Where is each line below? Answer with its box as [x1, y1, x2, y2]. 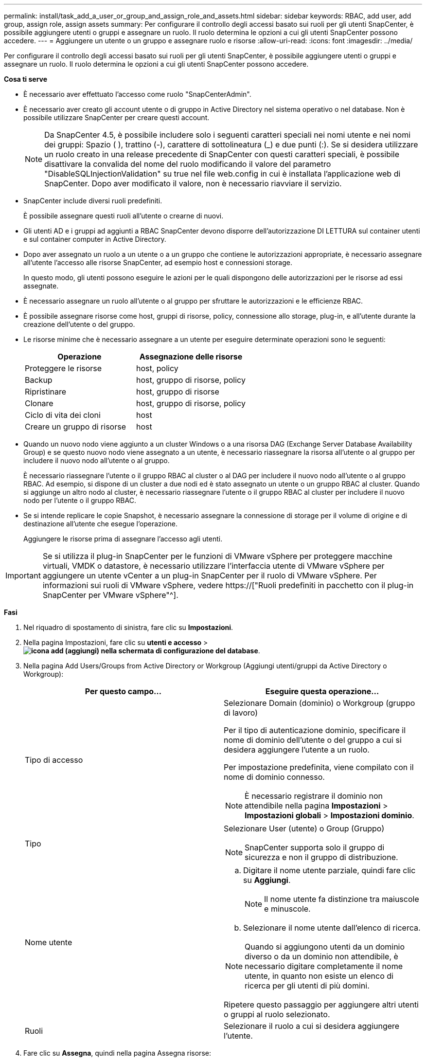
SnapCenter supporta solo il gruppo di [245, 843, 385, 852]
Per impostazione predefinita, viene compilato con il [224, 762, 414, 772]
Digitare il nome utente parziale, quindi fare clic [243, 865, 416, 875]
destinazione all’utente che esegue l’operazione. [23, 520, 178, 528]
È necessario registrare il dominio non [245, 791, 383, 801]
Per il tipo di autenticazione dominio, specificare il [224, 725, 406, 735]
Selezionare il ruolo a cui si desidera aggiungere [224, 1021, 400, 1031]
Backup [25, 375, 53, 385]
